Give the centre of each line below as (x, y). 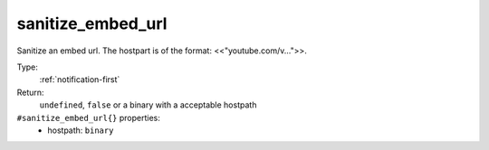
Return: (30, 92)
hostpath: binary (81, 130)
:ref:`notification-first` (80, 80)
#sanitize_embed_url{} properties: (88, 117)
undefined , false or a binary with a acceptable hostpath (148, 105)
